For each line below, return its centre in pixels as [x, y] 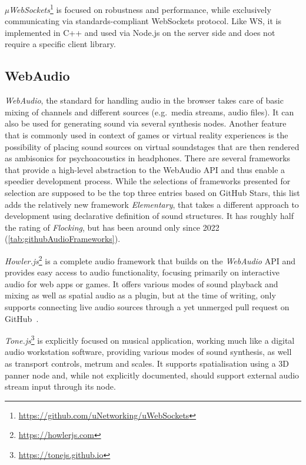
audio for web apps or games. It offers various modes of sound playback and [142, 283]
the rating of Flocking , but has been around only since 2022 [112, 227]
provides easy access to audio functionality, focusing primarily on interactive [142, 272]
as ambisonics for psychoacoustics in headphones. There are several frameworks [148, 158]
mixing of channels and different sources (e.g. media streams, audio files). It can [149, 112]
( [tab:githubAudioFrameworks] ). [63, 239]
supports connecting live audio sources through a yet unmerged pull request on [147, 306]
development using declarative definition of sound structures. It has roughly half [149, 216]
